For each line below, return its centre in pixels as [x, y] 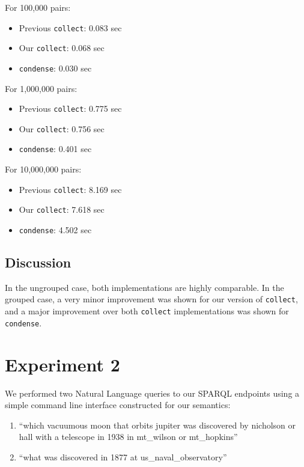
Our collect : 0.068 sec [62, 48]
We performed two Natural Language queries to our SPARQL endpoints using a [152, 393]
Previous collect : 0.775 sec [70, 108]
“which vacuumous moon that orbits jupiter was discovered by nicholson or [157, 425]
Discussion [38, 262]
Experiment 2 [62, 364]
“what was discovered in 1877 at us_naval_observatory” [123, 456]
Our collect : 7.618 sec [62, 209]
